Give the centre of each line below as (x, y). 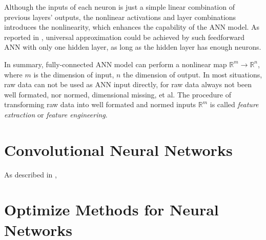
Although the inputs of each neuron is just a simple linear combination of (119, 7)
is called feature (234, 104)
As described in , (30, 174)
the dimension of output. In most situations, (193, 74)
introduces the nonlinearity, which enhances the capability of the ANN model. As (132, 27)
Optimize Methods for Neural (111, 209)
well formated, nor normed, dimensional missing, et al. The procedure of (118, 94)
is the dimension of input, (74, 74)
